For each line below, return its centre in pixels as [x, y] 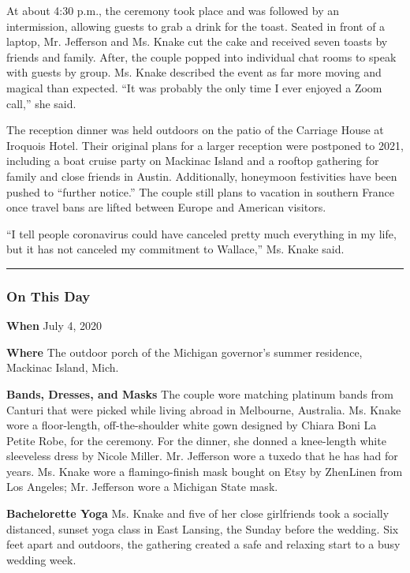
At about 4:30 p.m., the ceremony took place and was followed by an [173, 10]
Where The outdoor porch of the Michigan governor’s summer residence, [184, 352]
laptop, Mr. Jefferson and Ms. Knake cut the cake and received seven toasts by [197, 41]
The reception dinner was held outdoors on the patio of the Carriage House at [195, 130]
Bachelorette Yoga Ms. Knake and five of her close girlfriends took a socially [198, 513]
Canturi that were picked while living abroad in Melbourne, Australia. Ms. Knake [204, 409]
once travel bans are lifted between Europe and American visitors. [166, 207]
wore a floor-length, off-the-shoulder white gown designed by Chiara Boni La [192, 425]
